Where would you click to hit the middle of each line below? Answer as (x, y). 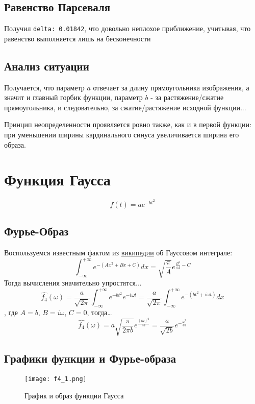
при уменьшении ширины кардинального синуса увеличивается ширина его (122, 135)
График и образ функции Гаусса (74, 395)
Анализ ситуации (47, 66)
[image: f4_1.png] (56, 379)
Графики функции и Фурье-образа (90, 358)
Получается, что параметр (44, 87)
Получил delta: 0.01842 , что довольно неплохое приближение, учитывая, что (127, 28)
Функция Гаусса (57, 180)
